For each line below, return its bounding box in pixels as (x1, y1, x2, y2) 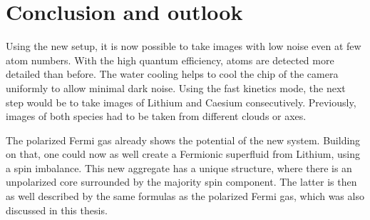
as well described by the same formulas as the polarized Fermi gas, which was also (6, 189, 364, 204)
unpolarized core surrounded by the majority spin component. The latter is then (6, 174, 357, 189)
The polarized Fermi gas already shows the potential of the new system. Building (6, 132, 361, 147)
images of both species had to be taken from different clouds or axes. (6, 109, 307, 124)
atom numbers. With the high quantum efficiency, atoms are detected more (6, 52, 334, 67)
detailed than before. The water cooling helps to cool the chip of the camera (6, 66, 339, 81)
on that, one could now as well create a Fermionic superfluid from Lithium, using (6, 146, 361, 161)
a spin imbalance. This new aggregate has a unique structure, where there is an (6, 160, 352, 175)
